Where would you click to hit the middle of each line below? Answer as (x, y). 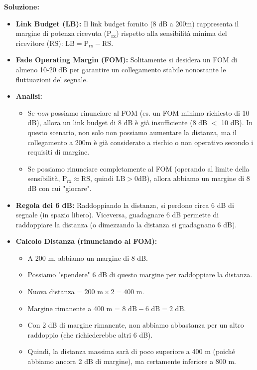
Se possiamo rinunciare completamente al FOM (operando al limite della (138, 168)
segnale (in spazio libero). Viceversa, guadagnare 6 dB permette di (117, 215)
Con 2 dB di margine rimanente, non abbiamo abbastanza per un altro (136, 325)
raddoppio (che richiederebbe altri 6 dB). (90, 334)
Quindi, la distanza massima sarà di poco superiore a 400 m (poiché (131, 351)
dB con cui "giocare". (60, 188)
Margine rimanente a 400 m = (74, 308)
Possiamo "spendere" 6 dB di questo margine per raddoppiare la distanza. (140, 275)
